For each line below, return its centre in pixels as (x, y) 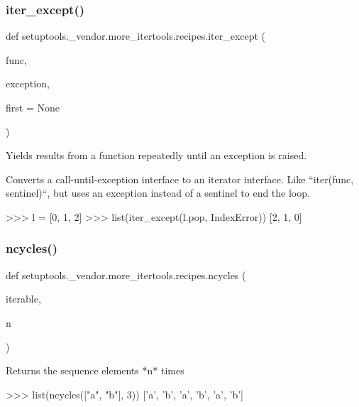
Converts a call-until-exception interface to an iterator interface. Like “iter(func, (180, 179)
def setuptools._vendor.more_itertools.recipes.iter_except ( (136, 36)
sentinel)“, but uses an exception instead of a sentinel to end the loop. (158, 193)
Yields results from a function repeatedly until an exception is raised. (156, 155)
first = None (33, 107)
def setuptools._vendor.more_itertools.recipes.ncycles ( (126, 275)
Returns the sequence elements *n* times (95, 370)
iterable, (23, 299)
